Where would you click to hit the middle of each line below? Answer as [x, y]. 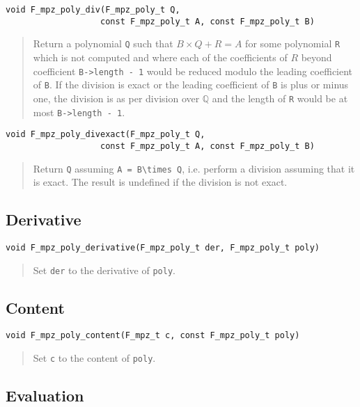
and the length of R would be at [280, 98]
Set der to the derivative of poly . [104, 270]
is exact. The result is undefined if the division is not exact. [160, 182]
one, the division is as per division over [116, 98]
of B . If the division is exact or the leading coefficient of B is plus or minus [191, 85]
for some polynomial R [293, 43]
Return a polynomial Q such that [103, 43]
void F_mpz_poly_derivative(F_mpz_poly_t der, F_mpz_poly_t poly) [163, 247]
